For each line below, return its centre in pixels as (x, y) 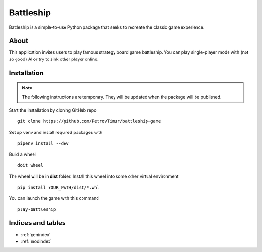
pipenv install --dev (43, 143)
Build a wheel (22, 154)
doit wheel (31, 165)
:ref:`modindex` (36, 241)
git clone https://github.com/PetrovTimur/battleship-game (89, 121)
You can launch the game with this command (54, 198)
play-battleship (37, 209)
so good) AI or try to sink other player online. (54, 59)
